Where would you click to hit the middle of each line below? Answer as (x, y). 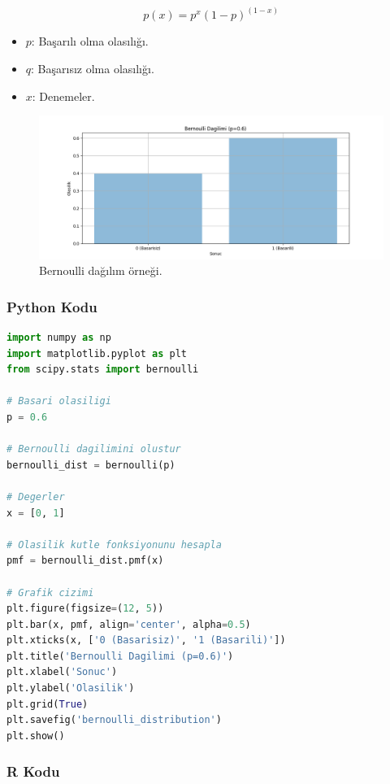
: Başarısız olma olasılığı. (93, 69)
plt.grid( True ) (48, 704)
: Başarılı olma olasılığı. (90, 41)
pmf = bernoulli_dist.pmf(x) (85, 561)
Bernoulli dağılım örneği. (101, 270)
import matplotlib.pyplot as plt (97, 353)
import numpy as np (59, 338)
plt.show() (36, 736)
